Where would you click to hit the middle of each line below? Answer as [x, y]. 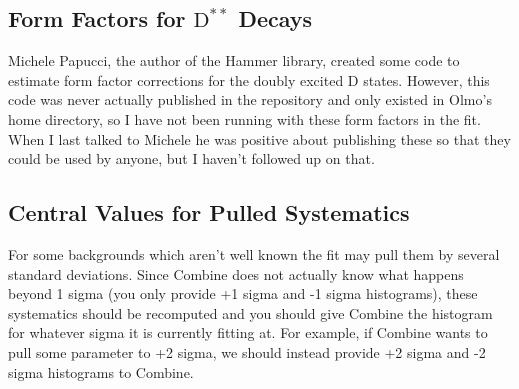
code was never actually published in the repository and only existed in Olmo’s [250, 99]
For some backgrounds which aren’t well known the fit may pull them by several [254, 253]
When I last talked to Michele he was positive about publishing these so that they [259, 138]
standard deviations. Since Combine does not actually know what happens [236, 273]
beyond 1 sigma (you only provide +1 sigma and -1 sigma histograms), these [243, 293]
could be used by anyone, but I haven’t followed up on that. [191, 158]
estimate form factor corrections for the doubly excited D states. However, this [249, 79]
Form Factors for [97, 18]
